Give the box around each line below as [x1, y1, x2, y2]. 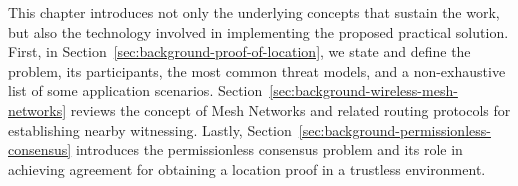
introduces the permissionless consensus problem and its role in [75, 139, 463, 160]
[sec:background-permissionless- [298, 119, 491, 140]
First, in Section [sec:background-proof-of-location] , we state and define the [8, 41, 471, 62]
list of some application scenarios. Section [8, 80, 263, 101]
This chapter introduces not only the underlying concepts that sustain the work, [8, 2, 500, 22]
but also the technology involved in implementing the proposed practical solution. [8, 21, 509, 42]
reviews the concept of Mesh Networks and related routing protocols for [70, 99, 511, 120]
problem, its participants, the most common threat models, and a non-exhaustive [8, 60, 506, 81]
